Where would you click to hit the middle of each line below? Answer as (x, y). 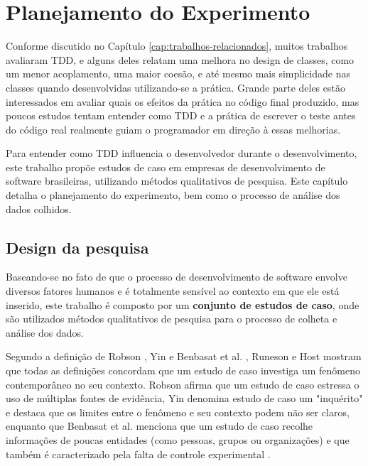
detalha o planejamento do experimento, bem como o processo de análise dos (173, 195)
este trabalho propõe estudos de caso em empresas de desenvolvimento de (166, 167)
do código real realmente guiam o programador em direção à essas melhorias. (173, 129)
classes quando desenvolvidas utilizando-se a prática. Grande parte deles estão (175, 87)
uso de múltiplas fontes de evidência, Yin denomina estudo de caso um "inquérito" (184, 398)
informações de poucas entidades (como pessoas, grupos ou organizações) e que (178, 439)
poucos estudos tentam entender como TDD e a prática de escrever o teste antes (181, 115)
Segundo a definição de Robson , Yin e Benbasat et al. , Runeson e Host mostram (184, 356)
